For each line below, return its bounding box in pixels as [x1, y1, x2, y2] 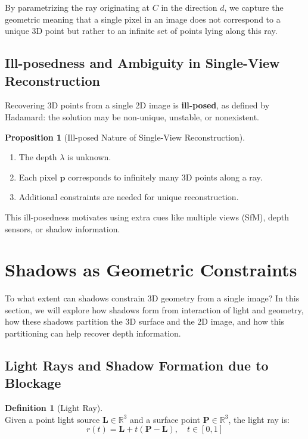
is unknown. [67, 151, 111, 163]
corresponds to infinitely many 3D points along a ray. [68, 170, 263, 183]
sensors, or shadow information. [5, 222, 120, 235]
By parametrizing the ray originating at [5, 1, 150, 13]
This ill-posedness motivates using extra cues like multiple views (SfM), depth [5, 210, 290, 223]
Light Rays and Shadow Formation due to [5, 356, 269, 375]
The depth [18, 151, 57, 163]
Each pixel [18, 170, 57, 183]
